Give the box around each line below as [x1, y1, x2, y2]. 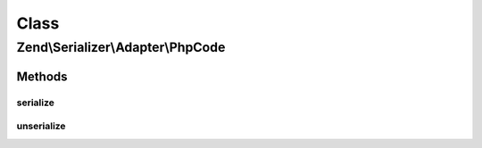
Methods [16, 69, 68, 84]
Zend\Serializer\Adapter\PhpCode [16, 39, 226, 55]
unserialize [16, 120, 66, 133]
